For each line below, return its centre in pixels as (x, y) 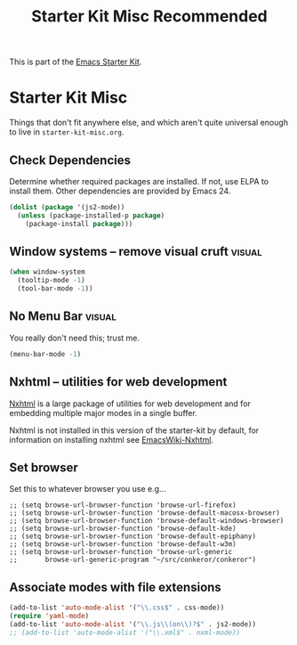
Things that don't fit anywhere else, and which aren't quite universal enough (149, 123)
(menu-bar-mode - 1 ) (45, 354)
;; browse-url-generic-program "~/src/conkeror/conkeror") (132, 560)
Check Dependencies (70, 160)
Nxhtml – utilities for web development (118, 382)
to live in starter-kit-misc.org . (67, 132)
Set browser (44, 467)
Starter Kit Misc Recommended (149, 16)
